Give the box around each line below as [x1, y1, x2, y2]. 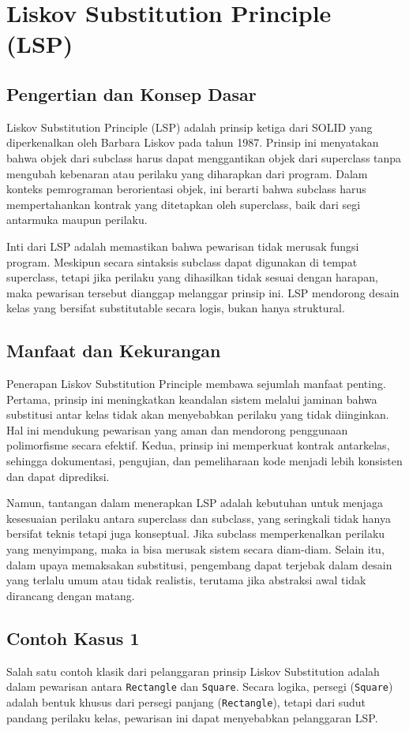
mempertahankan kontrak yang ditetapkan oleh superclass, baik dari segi [6, 196, 361, 212]
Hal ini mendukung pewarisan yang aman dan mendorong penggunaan [6, 421, 348, 438]
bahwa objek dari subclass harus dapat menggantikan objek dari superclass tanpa [6, 149, 402, 166]
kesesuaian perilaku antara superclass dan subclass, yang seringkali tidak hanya [6, 509, 391, 526]
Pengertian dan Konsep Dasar [6, 81, 257, 106]
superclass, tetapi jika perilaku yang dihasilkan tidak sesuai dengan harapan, [6, 269, 378, 285]
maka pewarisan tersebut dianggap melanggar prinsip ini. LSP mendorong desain [6, 284, 400, 300]
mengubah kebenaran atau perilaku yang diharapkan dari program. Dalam [6, 165, 368, 181]
